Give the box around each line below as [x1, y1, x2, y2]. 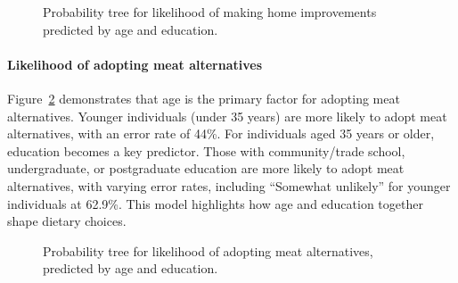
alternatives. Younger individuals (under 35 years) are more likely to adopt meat [7, 106, 447, 125]
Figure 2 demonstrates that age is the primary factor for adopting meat [7, 88, 400, 107]
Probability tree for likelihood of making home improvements [43, 3, 377, 21]
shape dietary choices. [7, 212, 127, 230]
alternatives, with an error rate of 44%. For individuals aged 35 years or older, [7, 124, 435, 143]
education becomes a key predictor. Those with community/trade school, [7, 141, 405, 160]
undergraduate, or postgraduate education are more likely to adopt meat [7, 159, 405, 178]
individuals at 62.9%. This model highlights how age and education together [7, 194, 423, 212]
